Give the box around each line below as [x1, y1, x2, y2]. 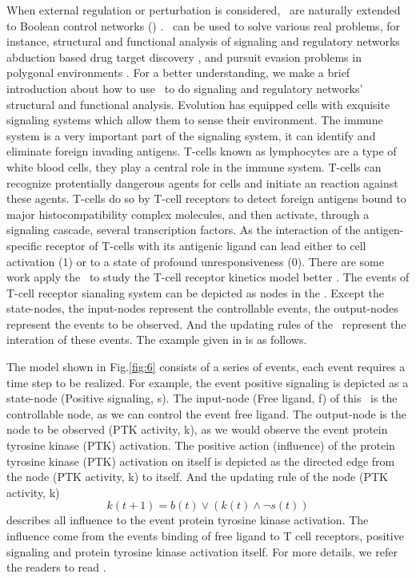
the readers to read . [6, 559, 106, 576]
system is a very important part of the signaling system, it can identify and [6, 127, 376, 143]
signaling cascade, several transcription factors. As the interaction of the [6, 221, 361, 238]
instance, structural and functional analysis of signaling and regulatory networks [6, 33, 400, 50]
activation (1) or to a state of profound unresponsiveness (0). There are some [6, 253, 384, 269]
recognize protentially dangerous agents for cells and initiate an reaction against [6, 174, 398, 191]
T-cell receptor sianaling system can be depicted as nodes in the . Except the [6, 284, 384, 301]
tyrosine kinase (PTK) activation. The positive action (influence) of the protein [6, 437, 395, 454]
